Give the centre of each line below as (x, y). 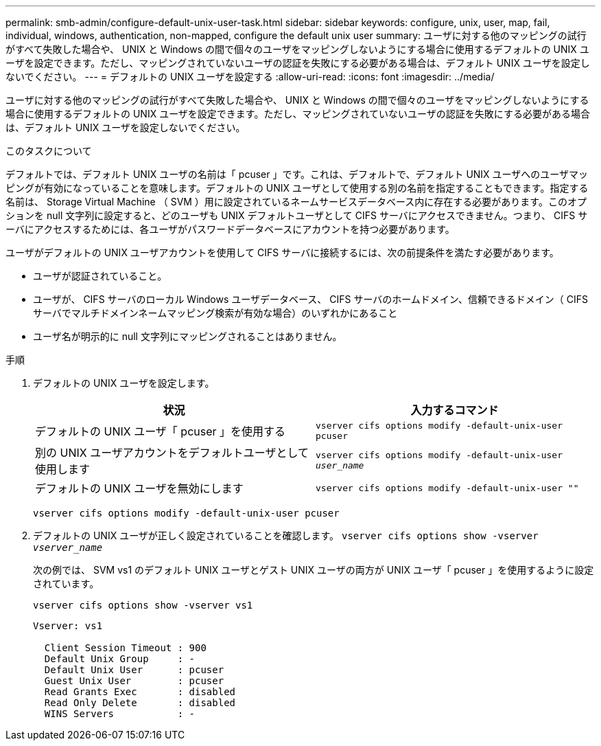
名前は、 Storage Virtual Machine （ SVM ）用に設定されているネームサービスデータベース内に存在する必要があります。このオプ (296, 202)
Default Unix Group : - (120, 659)
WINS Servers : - (120, 714)
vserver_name (68, 547)
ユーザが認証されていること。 (100, 276)
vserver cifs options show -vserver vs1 (143, 605)
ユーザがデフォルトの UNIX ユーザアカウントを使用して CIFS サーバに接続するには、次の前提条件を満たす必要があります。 (282, 252)
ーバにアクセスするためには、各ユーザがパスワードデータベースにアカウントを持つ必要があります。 (230, 229)
